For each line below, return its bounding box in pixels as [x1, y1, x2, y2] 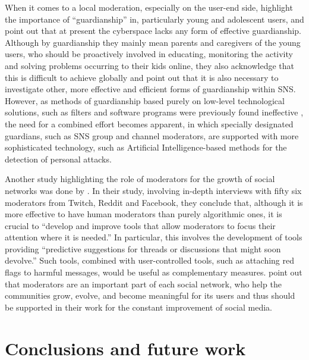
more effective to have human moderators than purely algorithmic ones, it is [5, 208, 282, 220]
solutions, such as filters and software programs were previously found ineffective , [5, 106, 304, 118]
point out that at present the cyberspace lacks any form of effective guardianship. [5, 24, 302, 37]
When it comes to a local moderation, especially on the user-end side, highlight [5, 1, 293, 13]
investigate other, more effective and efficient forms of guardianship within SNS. [5, 83, 296, 95]
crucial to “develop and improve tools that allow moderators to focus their [5, 219, 276, 231]
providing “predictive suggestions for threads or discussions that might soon [5, 242, 281, 255]
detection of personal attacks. [5, 152, 112, 165]
